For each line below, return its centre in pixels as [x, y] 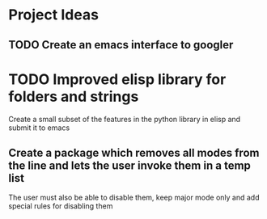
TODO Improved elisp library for [117, 79]
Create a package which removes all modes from [134, 152]
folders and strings [74, 97]
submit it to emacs [39, 128]
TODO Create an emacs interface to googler [121, 45]
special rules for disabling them [61, 206]
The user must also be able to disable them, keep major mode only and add [134, 198]
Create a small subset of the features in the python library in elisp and [125, 119]
